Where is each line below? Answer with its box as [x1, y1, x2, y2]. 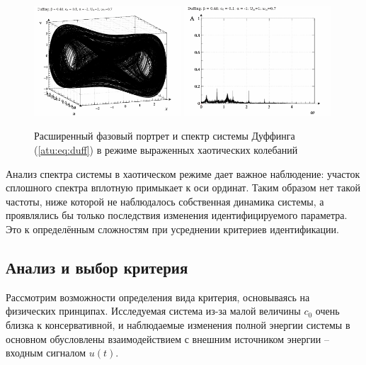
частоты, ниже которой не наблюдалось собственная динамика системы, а [6, 193, 324, 208]
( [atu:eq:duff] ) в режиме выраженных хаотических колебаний [34, 142, 298, 157]
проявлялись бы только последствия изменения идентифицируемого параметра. [6, 208, 348, 223]
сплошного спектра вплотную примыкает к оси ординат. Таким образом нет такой [6, 180, 360, 195]
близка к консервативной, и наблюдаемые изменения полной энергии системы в [6, 317, 350, 332]
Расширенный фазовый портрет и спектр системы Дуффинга [34, 128, 295, 143]
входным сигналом [6, 345, 86, 360]
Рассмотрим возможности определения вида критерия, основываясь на [6, 289, 310, 304]
